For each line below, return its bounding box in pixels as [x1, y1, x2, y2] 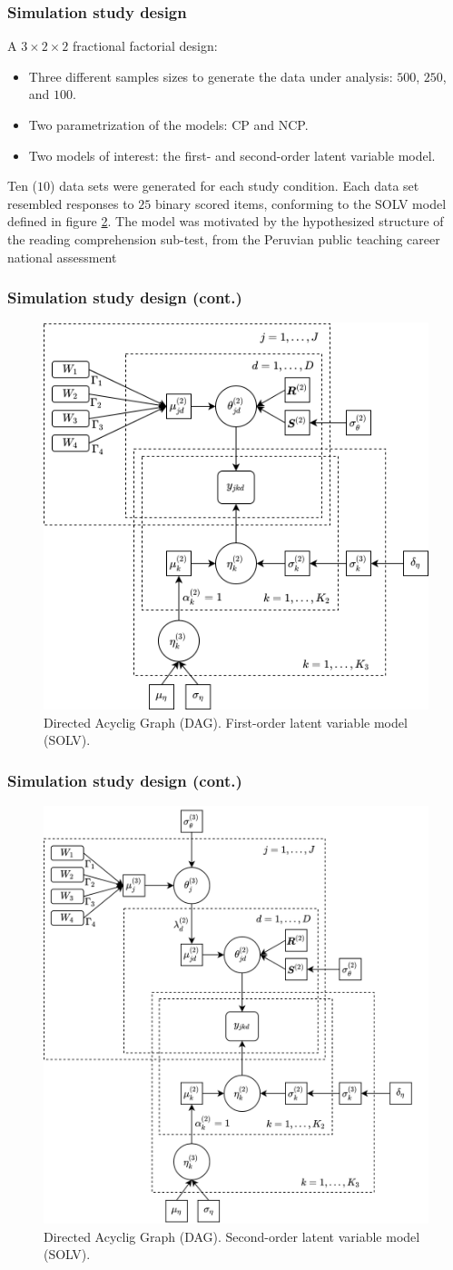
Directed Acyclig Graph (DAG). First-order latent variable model [44, 712, 408, 731]
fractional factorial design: [72, 36, 218, 55]
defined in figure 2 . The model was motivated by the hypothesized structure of [7, 212, 444, 231]
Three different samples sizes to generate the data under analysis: [28, 66, 393, 85]
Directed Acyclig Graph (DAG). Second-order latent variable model [44, 1226, 420, 1245]
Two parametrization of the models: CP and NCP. [28, 115, 309, 134]
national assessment [7, 247, 117, 266]
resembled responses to [7, 193, 134, 213]
